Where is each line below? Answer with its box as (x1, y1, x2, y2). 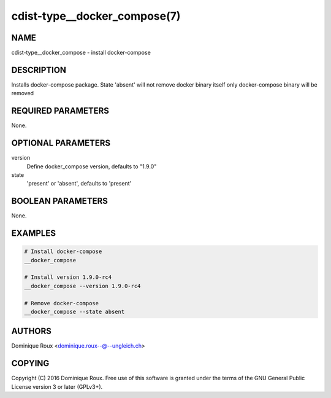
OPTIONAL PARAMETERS (11, 138, 111, 149)
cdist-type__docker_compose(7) (11, 9, 181, 23)
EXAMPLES (11, 228, 56, 239)
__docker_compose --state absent (24, 308, 125, 315)
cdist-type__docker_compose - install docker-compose (11, 49, 151, 57)
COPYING (11, 358, 50, 369)
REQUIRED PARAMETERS (11, 106, 110, 116)
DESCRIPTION (11, 64, 67, 75)
